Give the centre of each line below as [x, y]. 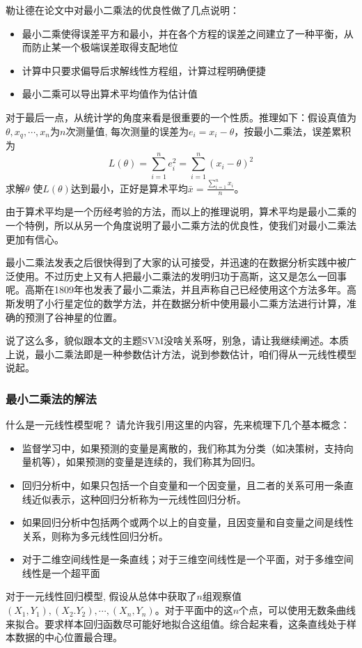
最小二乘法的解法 [51, 398]
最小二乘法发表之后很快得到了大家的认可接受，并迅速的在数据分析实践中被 [176, 262]
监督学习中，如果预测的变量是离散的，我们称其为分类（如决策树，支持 [183, 448]
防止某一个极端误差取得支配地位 [105, 47]
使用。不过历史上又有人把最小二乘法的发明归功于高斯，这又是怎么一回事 [181, 276]
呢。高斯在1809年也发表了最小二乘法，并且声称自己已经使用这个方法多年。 [176, 290]
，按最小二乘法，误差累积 [293, 131]
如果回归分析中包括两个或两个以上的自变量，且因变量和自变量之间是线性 [188, 522]
